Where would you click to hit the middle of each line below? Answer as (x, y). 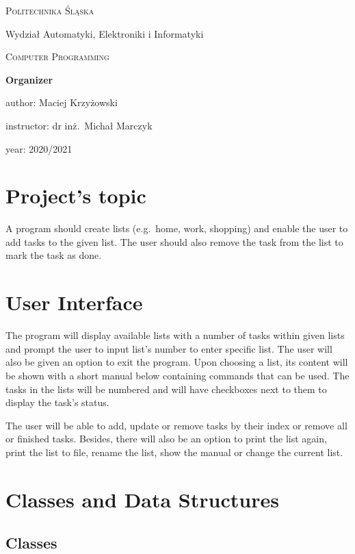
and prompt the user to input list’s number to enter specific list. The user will (169, 348)
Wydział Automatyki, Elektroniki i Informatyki (105, 33)
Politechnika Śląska (50, 10)
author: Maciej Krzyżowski (62, 102)
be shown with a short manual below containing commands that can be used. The (177, 375)
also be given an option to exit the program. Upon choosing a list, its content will (177, 362)
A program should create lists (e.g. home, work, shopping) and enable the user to (177, 228)
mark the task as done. (54, 255)
